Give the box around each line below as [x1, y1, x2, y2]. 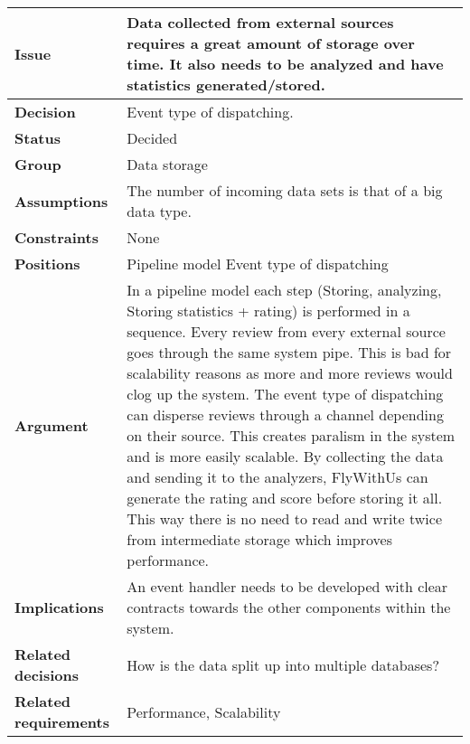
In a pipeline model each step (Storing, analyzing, [127, 279, 442, 300]
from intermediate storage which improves [127, 529, 392, 550]
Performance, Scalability [127, 701, 281, 722]
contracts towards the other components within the [127, 597, 451, 617]
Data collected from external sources [127, 12, 394, 33]
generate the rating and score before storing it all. [127, 487, 443, 508]
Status [14, 127, 61, 148]
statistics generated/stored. [127, 74, 325, 95]
